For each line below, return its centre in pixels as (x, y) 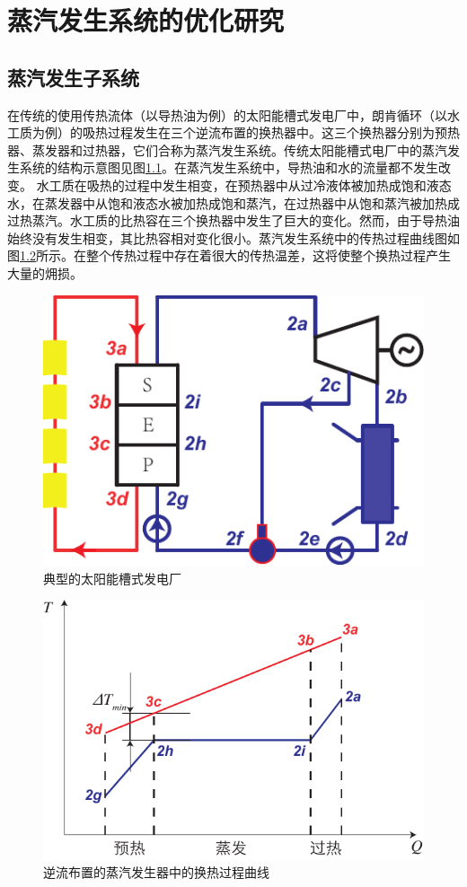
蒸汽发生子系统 (73, 77)
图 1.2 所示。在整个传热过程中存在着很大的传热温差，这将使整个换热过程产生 (229, 255)
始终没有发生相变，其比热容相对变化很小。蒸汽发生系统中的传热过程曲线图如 (233, 237)
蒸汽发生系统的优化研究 (146, 20)
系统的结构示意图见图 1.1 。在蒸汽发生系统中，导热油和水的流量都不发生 (229, 167)
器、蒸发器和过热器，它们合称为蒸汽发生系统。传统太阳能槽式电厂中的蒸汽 (227, 149)
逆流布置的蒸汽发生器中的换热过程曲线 (156, 872)
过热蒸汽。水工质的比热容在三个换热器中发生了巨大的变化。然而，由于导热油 (233, 220)
